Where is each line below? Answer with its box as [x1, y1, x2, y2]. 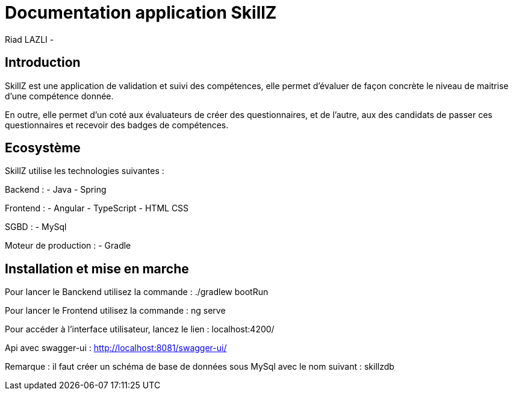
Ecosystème [5, 140, 81, 156]
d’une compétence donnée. [5, 90, 114, 101]
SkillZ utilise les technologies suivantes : [5, 166, 164, 176]
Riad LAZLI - [5, 34, 54, 45]
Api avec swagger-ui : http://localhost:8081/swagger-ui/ [5, 343, 227, 353]
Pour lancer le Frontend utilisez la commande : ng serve [5, 305, 226, 316]
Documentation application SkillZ [5, 2, 277, 23]
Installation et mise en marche [5, 261, 189, 276]
